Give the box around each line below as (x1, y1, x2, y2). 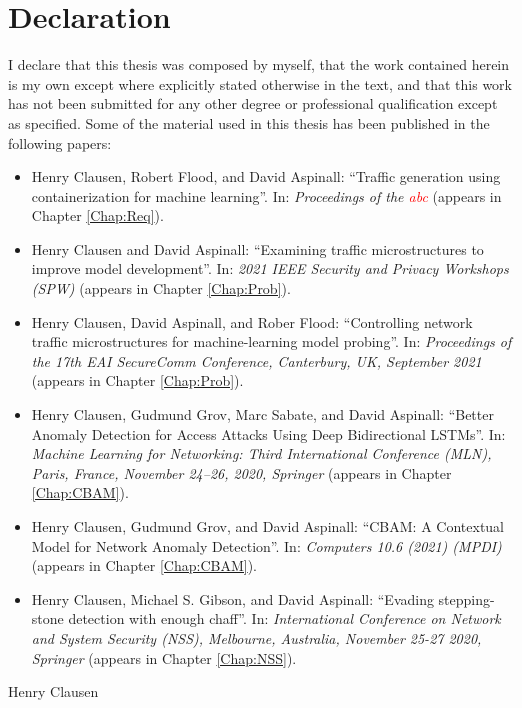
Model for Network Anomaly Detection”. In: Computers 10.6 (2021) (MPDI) (31, 535, 502, 556)
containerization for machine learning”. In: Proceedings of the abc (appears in (31, 185, 502, 206)
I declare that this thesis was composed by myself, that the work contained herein (8, 54, 510, 75)
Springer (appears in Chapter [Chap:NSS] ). (31, 647, 297, 668)
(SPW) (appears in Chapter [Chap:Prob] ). (31, 278, 291, 299)
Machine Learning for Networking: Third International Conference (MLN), (31, 443, 492, 464)
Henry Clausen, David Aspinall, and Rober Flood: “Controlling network (31, 311, 473, 332)
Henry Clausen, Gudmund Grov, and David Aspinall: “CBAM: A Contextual (31, 516, 505, 536)
